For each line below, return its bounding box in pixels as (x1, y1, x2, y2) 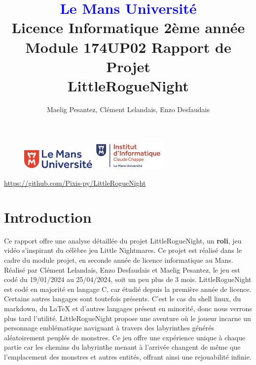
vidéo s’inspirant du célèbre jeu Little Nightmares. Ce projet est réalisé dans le (4, 245, 242, 255)
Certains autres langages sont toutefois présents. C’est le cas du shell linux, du (4, 293, 241, 304)
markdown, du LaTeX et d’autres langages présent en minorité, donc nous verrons (4, 303, 252, 313)
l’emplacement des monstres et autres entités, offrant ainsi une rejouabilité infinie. (4, 351, 252, 362)
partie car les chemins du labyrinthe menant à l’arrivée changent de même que (4, 342, 241, 352)
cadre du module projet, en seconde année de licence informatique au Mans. (4, 254, 233, 265)
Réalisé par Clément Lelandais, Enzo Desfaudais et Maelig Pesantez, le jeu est (4, 264, 240, 275)
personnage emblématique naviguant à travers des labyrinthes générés (4, 323, 215, 333)
